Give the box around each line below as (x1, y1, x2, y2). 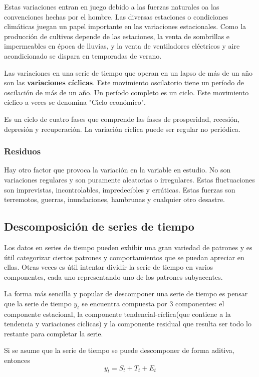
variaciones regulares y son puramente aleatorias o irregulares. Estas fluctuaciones (4, 174, 255, 184)
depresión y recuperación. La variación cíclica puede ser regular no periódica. (4, 123, 240, 134)
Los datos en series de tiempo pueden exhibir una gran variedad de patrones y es (4, 242, 252, 252)
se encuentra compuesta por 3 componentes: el (82, 298, 224, 308)
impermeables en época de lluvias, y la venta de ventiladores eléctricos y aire (4, 41, 240, 51)
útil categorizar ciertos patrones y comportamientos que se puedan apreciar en (4, 252, 244, 262)
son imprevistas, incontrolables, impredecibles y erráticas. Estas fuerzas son (4, 184, 235, 195)
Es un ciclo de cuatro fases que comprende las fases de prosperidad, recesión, (4, 113, 239, 124)
